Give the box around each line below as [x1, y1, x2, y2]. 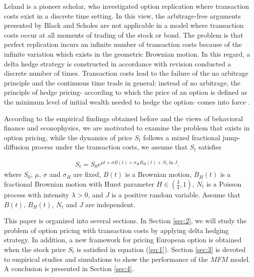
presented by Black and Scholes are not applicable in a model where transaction [4, 20, 244, 30]
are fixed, [73, 169, 101, 179]
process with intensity [4, 190, 69, 199]
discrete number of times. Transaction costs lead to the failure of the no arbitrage [4, 68, 249, 78]
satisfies [198, 142, 222, 152]
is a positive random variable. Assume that [112, 190, 240, 199]
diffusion [4, 142, 29, 152]
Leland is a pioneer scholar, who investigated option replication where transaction [4, 1, 249, 11]
